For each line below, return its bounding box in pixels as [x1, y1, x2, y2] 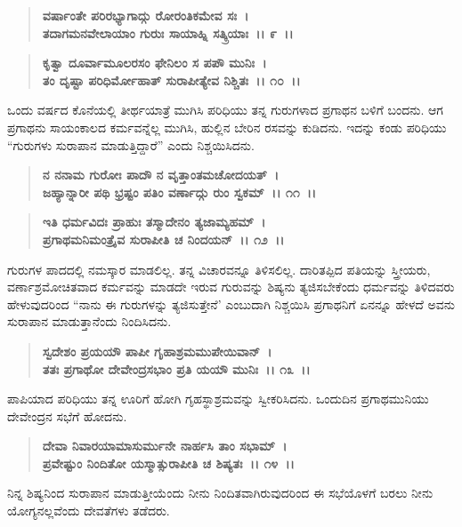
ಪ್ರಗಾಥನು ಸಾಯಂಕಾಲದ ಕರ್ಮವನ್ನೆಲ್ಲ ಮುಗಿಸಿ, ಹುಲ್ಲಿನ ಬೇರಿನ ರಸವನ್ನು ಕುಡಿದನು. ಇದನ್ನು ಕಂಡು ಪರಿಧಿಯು [7, 117, 447, 136]
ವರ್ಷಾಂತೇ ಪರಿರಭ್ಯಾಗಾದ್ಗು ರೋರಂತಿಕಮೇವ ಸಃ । [42, 6, 249, 24]
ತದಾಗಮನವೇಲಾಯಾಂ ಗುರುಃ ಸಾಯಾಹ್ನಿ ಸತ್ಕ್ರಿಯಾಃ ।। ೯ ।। [42, 23, 294, 42]
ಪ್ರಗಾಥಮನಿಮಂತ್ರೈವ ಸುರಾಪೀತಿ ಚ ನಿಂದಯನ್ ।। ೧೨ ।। [42, 229, 285, 248]
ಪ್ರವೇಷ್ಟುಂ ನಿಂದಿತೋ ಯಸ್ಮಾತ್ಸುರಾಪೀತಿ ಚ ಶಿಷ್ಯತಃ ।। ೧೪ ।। [42, 453, 295, 472]
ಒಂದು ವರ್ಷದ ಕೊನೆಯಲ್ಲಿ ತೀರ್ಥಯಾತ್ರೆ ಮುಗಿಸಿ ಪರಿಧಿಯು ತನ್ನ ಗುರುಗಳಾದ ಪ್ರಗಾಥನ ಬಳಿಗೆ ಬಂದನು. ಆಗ [7, 100, 443, 119]
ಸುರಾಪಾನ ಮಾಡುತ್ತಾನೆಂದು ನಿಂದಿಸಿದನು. [7, 312, 172, 331]
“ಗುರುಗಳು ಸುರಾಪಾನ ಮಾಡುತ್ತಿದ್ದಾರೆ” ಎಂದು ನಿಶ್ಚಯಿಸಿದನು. [7, 135, 255, 154]
